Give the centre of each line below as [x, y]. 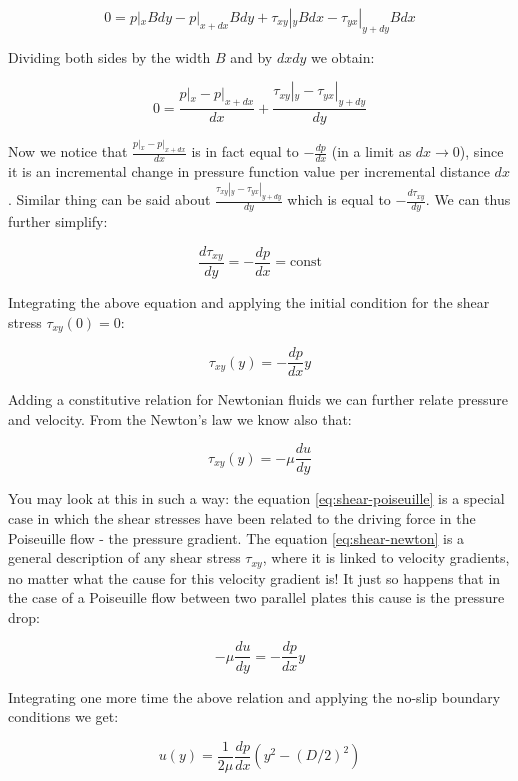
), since [481, 151]
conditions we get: [63, 716]
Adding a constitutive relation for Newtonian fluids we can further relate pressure [258, 399]
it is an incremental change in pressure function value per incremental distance [249, 171]
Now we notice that [68, 151]
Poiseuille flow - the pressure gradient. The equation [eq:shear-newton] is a [236, 537]
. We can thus [468, 199]
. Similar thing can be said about [109, 199]
